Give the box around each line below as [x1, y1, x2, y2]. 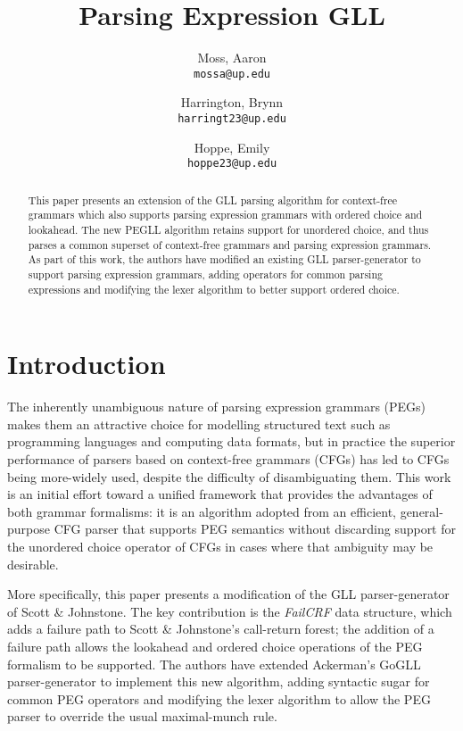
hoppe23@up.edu [186, 157, 277, 170]
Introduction [7, 345, 166, 382]
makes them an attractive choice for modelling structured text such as [7, 414, 391, 433]
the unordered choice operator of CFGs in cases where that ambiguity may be [7, 536, 434, 555]
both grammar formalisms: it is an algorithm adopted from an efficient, [7, 502, 396, 520]
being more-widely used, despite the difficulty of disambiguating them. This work [7, 467, 451, 486]
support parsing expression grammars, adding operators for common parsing [28, 266, 383, 281]
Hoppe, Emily [194, 137, 270, 156]
